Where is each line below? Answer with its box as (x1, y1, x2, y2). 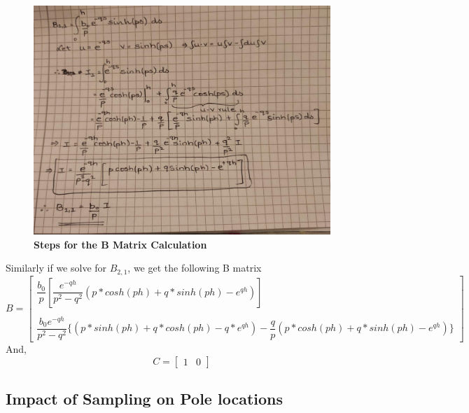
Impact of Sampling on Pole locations (6, 387, 283, 409)
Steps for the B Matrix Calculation (34, 237, 207, 251)
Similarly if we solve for (6, 260, 107, 275)
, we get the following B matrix (127, 260, 262, 275)
